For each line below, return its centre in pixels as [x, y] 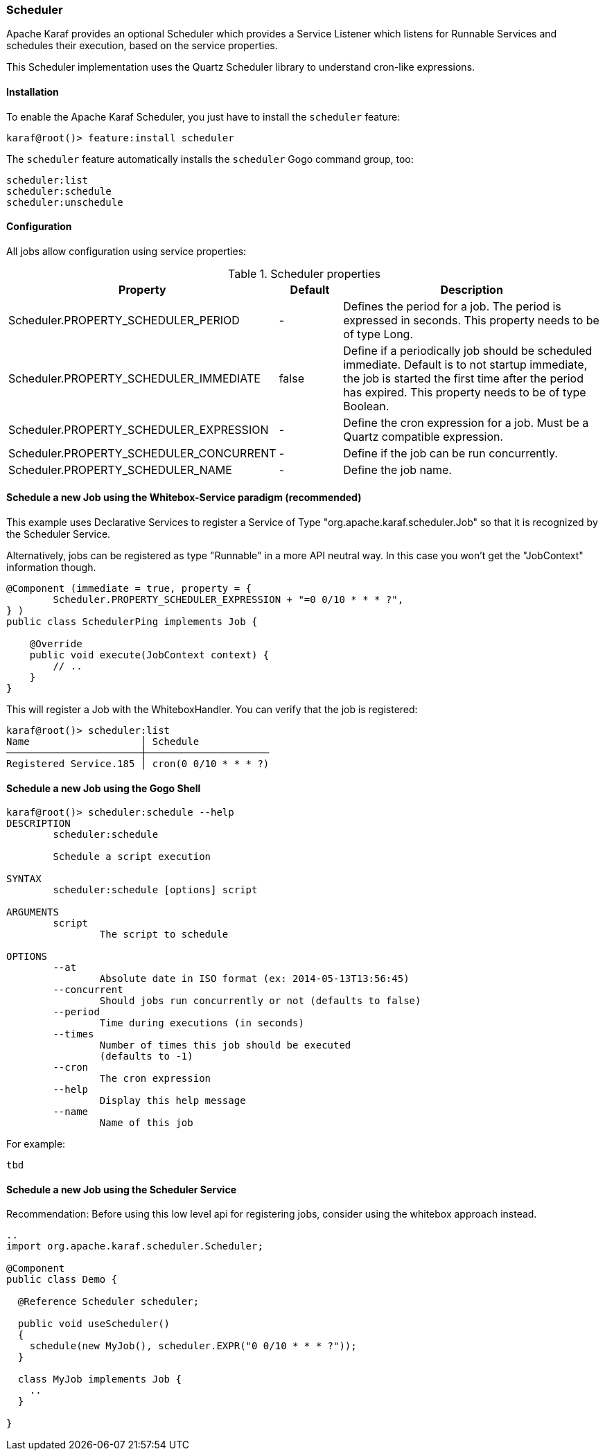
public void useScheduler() [94, 1324]
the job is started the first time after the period [463, 378]
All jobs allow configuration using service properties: [126, 251]
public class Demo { [62, 1280]
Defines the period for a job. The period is [452, 306]
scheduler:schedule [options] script [155, 890]
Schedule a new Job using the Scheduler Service [121, 1189]
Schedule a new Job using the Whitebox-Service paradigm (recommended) [184, 498]
